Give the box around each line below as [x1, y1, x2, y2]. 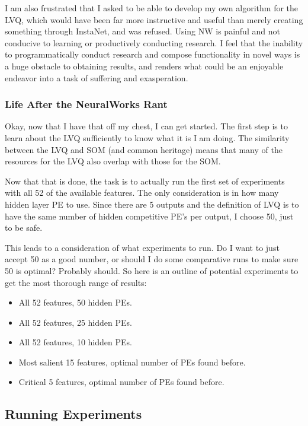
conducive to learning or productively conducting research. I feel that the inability [5, 36, 303, 49]
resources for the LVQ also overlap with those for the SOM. [5, 155, 221, 167]
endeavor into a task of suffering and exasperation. [5, 71, 188, 84]
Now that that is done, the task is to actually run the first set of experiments [5, 174, 285, 187]
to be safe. [5, 221, 43, 234]
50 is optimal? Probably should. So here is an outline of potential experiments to [5, 264, 299, 276]
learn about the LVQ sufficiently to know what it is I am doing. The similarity [5, 131, 290, 144]
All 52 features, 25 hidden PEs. [18, 316, 132, 328]
